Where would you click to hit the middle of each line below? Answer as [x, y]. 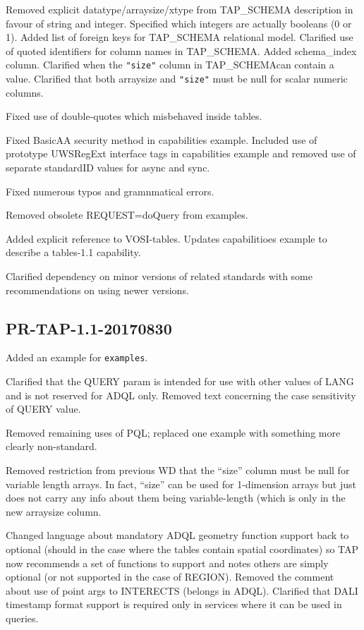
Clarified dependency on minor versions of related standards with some [159, 276]
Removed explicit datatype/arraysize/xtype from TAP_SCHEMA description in [180, 9]
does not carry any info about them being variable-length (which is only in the [176, 498]
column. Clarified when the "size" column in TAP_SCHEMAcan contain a [170, 65]
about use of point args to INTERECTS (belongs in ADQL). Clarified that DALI [182, 590]
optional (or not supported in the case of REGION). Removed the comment [170, 577]
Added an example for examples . [77, 357]
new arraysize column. [54, 511]
